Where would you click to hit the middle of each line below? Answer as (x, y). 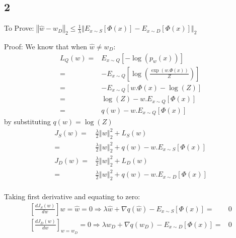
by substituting (27, 122)
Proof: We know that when (46, 46)
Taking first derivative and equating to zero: (72, 196)
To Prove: (19, 28)
